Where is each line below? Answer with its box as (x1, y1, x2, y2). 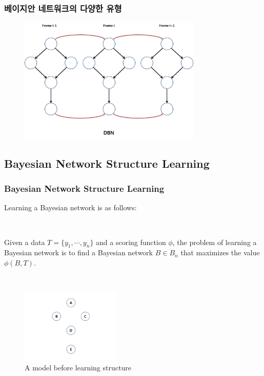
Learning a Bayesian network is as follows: (4, 202, 137, 213)
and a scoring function (96, 236, 166, 247)
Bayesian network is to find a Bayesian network (4, 247, 153, 258)
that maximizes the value (180, 247, 260, 258)
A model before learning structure (25, 362, 131, 373)
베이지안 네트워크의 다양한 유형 (4, 2, 122, 14)
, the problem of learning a (172, 236, 257, 247)
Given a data (4, 236, 45, 247)
